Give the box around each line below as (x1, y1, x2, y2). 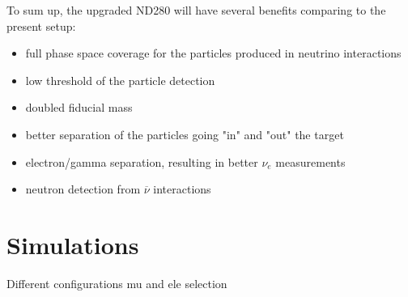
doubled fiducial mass (25, 99, 133, 116)
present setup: (6, 17, 76, 34)
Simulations (6, 227, 139, 261)
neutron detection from (25, 180, 141, 197)
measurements (275, 153, 346, 170)
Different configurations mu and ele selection (6, 274, 227, 291)
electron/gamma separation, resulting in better (25, 153, 258, 170)
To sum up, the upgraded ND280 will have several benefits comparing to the (6, 2, 386, 18)
